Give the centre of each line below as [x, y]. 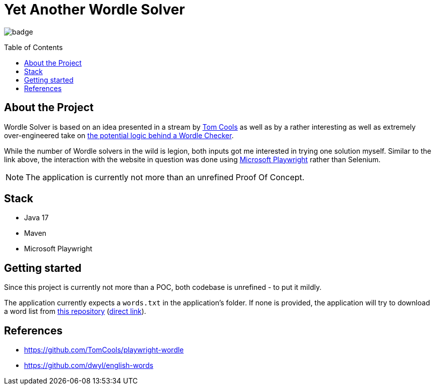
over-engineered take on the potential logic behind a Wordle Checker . [119, 135]
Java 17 [36, 218]
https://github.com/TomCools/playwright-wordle [104, 350]
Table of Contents [34, 47]
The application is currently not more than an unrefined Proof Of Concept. [165, 177]
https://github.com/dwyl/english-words [89, 365]
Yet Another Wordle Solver [94, 10]
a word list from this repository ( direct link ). [75, 311]
